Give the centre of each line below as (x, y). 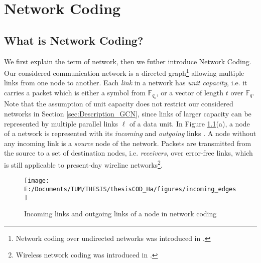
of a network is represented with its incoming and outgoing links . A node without (130, 133)
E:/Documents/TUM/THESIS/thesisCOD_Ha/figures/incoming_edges (130, 189)
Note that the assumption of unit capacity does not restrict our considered (119, 104)
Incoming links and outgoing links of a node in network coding (120, 214)
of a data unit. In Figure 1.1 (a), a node (189, 123)
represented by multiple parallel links (61, 123)
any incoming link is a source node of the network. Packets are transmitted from (128, 143)
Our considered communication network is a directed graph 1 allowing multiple (124, 72)
